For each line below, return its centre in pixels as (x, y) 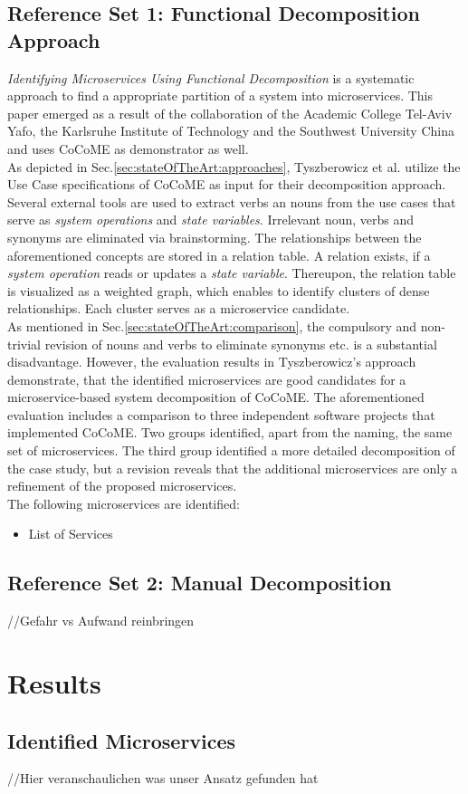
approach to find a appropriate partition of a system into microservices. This (220, 96)
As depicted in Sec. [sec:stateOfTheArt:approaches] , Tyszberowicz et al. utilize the (234, 166)
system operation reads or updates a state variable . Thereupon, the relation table (232, 273)
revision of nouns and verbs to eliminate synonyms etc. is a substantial (241, 344)
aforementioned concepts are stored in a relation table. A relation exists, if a (219, 255)
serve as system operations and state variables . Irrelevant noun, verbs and (211, 220)
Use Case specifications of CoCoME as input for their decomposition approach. (227, 184)
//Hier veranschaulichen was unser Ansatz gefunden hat (163, 778)
